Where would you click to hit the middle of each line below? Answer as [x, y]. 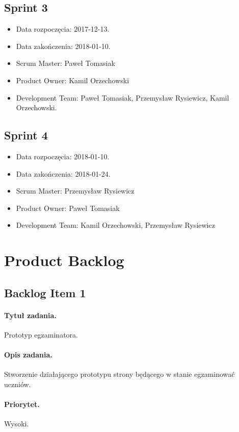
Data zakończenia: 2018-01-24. [63, 173]
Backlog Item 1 [45, 292]
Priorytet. [22, 404]
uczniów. [18, 384]
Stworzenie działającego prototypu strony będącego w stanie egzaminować [119, 374]
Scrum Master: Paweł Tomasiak [65, 63]
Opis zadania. [28, 355]
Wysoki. [17, 424]
